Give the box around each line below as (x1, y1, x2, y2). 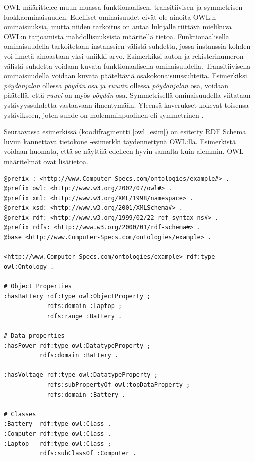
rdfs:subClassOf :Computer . (39, 450, 136, 457)
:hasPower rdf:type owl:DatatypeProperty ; (4, 342, 151, 349)
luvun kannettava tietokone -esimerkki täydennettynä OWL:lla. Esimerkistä (4, 136, 236, 146)
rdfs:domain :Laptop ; (46, 302, 122, 310)
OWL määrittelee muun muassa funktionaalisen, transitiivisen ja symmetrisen (4, 2, 243, 12)
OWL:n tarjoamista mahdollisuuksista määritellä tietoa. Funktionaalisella (4, 31, 229, 41)
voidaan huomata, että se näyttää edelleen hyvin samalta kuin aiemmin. (4, 146, 225, 157)
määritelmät (4, 156, 41, 166)
